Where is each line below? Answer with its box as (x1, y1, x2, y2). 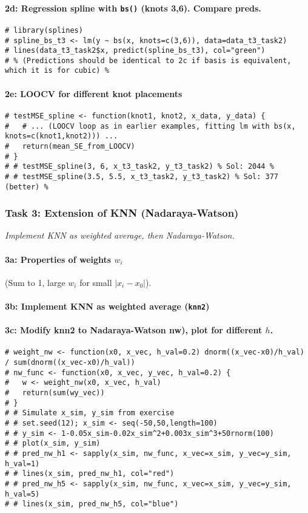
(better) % (5, 182, 49, 191)
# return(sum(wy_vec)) (5, 389, 105, 398)
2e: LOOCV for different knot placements (5, 87, 182, 100)
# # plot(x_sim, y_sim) (5, 439, 101, 448)
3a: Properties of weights (5, 253, 112, 265)
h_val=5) (5, 489, 40, 498)
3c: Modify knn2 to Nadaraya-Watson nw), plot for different (5, 324, 263, 336)
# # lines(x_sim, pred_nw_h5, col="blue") (5, 500, 179, 509)
